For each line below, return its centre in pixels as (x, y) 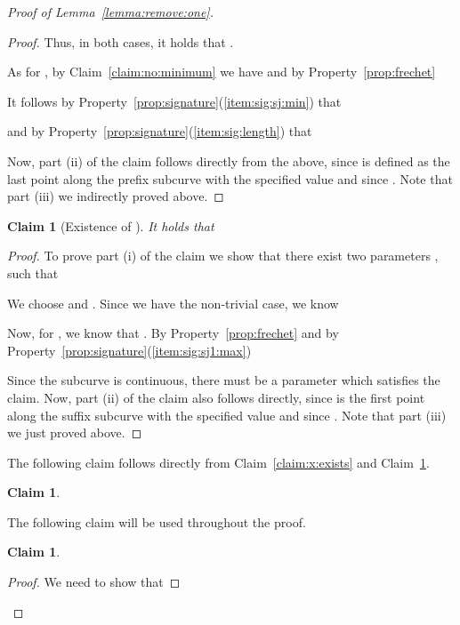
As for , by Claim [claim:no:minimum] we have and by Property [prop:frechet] (222, 72)
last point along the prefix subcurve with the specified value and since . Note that (230, 178)
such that (33, 272)
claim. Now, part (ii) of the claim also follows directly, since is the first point (216, 397)
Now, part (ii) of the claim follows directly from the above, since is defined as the (229, 160)
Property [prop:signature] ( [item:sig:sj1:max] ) (129, 350)
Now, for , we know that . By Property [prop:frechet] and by (173, 333)
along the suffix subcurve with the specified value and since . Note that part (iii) (227, 415)
